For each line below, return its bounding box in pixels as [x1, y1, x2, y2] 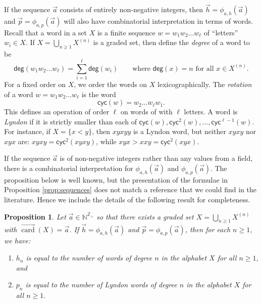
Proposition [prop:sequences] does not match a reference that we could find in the [4, 184, 257, 195]
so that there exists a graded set [96, 211, 194, 222]
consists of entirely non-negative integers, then [60, 4, 203, 15]
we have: [4, 235, 31, 246]
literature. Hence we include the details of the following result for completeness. [4, 194, 250, 205]
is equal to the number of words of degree [26, 252, 152, 263]
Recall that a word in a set [4, 27, 87, 37]
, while [96, 136, 117, 146]
